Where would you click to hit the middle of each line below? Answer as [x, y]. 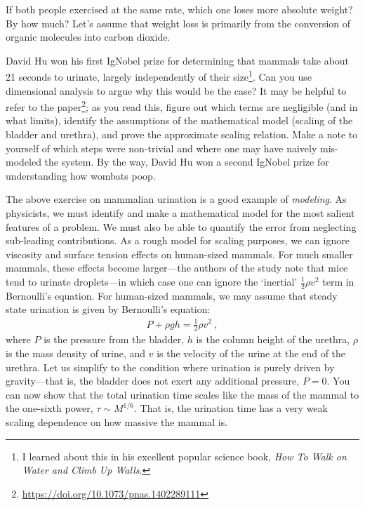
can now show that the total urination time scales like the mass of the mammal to [182, 394]
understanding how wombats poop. [81, 175]
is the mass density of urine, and [76, 353]
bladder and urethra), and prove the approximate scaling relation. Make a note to [182, 134]
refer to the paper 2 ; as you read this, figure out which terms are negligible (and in [182, 106]
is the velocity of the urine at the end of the [251, 353]
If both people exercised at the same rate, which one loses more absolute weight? [179, 9]
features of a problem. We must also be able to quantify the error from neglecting [181, 226]
